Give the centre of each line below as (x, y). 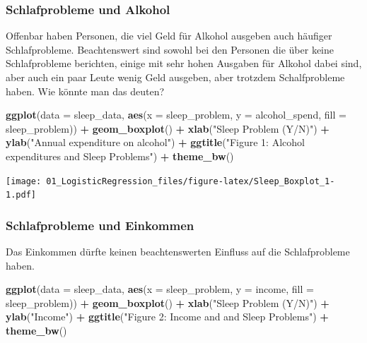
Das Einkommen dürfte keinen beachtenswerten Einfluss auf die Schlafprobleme (178, 252)
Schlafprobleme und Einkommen (100, 225)
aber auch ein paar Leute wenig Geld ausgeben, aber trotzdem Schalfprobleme (175, 77)
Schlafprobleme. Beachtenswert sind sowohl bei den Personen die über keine (170, 49)
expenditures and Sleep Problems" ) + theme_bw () (120, 156)
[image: (24, 181)
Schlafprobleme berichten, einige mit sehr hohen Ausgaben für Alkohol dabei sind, (184, 63)
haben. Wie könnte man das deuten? (85, 91)
